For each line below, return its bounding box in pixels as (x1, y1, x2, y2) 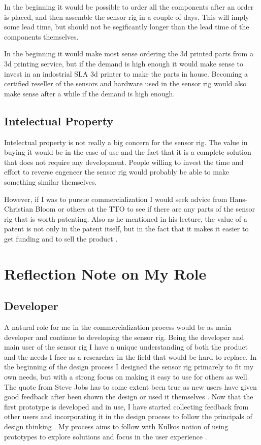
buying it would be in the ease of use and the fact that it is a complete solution (4, 147, 251, 157)
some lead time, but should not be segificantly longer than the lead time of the (4, 21, 249, 32)
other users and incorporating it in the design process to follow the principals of (4, 411, 252, 422)
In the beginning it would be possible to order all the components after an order (4, 2, 254, 12)
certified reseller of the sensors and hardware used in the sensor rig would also (4, 78, 247, 89)
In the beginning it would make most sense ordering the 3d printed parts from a (4, 48, 253, 59)
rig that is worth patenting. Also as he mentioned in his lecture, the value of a (4, 213, 247, 224)
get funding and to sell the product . (4, 233, 118, 244)
